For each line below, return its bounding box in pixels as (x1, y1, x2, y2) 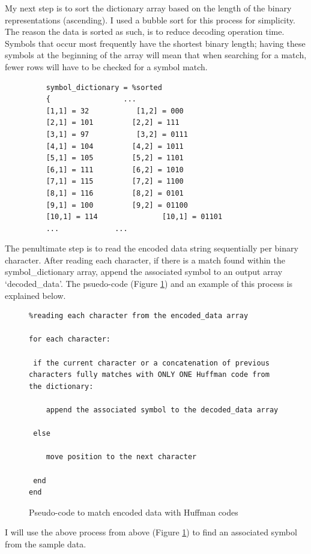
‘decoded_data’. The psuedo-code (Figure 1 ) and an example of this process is (5, 277, 292, 290)
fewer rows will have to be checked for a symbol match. (5, 60, 208, 73)
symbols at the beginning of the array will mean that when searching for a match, (5, 49, 307, 61)
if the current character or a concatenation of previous (33, 358, 270, 367)
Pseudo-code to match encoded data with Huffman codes (29, 505, 238, 518)
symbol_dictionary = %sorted (46, 83, 162, 92)
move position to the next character (46, 453, 197, 462)
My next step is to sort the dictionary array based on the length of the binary (5, 2, 292, 14)
